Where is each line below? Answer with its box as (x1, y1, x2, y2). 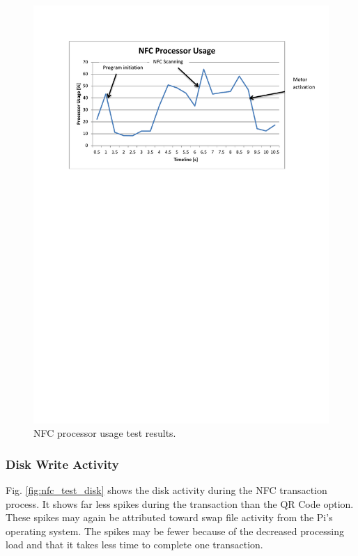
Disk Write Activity (6, 455, 119, 472)
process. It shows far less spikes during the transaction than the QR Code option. (6, 496, 354, 511)
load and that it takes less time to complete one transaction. (6, 537, 263, 552)
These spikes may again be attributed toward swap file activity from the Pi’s (6, 510, 333, 525)
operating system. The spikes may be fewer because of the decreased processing (6, 523, 345, 538)
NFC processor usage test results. (33, 426, 176, 440)
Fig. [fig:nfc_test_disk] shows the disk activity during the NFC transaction (6, 483, 327, 497)
